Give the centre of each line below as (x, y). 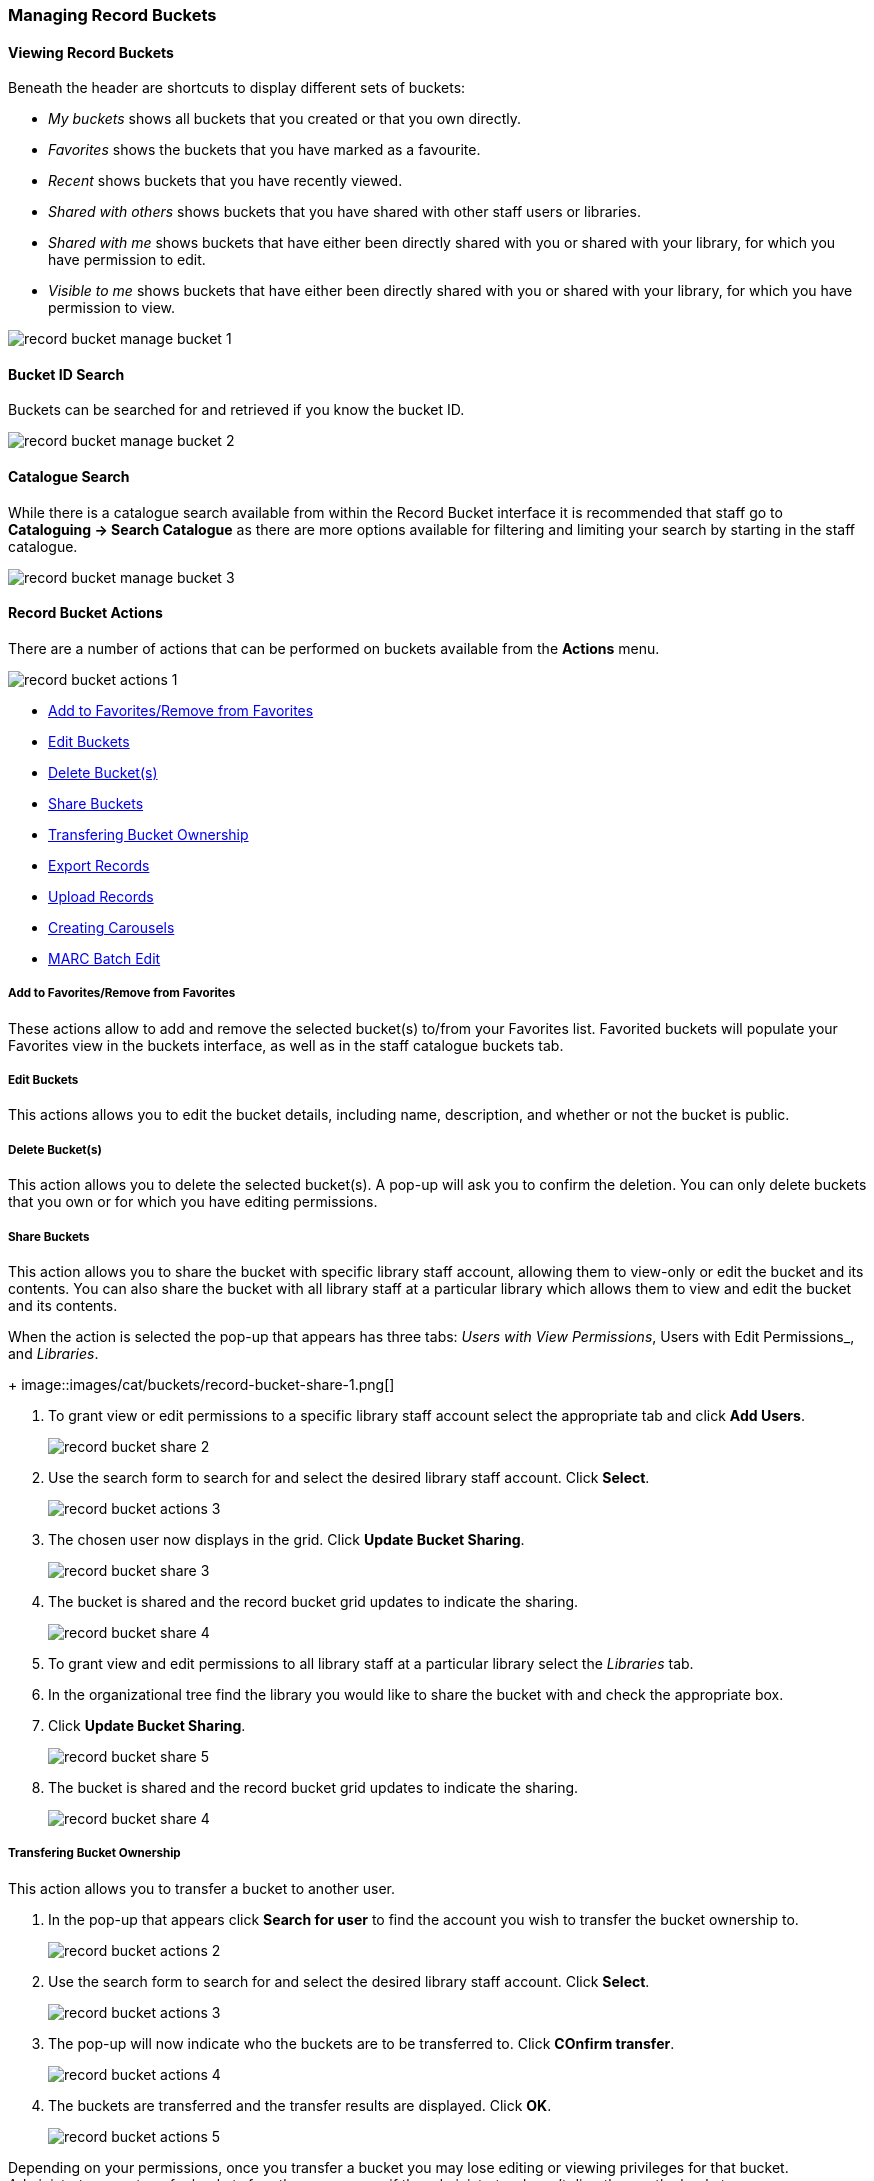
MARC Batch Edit (104, 958)
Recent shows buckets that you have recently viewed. (225, 181)
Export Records (99, 865)
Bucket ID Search (66, 374)
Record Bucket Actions (85, 613)
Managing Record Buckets (112, 15)
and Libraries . (53, 1353)
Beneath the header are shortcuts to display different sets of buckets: (237, 88)
